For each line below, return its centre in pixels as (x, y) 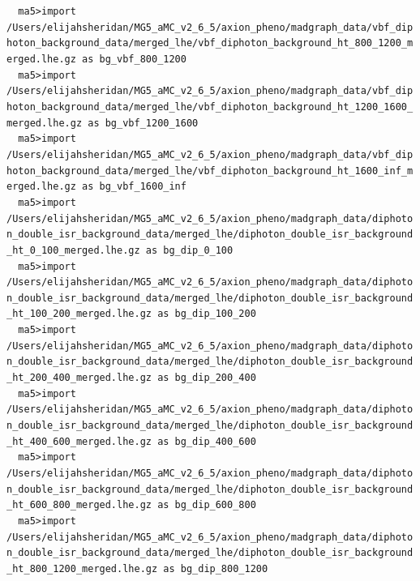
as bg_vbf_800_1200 (134, 59)
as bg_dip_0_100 (189, 250)
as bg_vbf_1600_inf (134, 187)
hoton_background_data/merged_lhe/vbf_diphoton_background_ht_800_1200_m (210, 43)
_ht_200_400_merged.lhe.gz (79, 378)
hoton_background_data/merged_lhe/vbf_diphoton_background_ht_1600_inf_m (210, 171)
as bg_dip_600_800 (207, 505)
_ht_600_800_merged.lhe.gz (79, 505)
